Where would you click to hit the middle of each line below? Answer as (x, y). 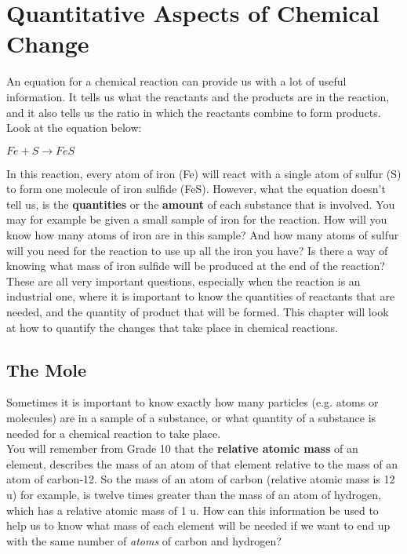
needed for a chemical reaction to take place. (114, 433)
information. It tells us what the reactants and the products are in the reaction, (198, 96)
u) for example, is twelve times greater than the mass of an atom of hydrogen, (194, 494)
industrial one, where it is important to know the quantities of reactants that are (201, 296)
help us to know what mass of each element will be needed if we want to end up (198, 525)
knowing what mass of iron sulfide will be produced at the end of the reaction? (196, 266)
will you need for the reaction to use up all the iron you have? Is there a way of (197, 250)
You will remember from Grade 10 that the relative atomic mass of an (182, 448)
